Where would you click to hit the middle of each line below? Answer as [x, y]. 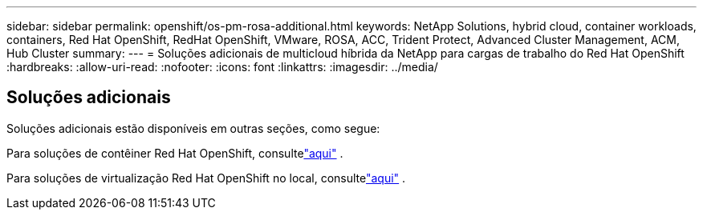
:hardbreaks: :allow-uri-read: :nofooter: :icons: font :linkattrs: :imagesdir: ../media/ [222, 67]
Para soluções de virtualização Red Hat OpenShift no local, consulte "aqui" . [206, 178]
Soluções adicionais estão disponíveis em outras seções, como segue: [193, 128]
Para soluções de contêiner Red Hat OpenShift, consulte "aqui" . [175, 153]
